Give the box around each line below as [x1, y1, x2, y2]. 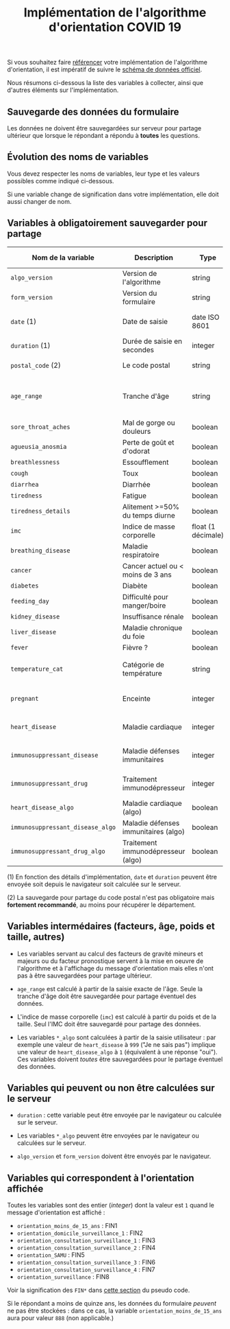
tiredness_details [10, 507, 71, 516]
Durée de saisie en [122, 336, 183, 346]
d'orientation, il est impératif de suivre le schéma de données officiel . [7, 65, 203, 73]
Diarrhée [122, 480, 151, 489]
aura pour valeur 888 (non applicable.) [7, 1314, 114, 1322]
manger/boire [122, 601, 166, 610]
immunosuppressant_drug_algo [10, 847, 105, 855]
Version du [122, 288, 157, 298]
